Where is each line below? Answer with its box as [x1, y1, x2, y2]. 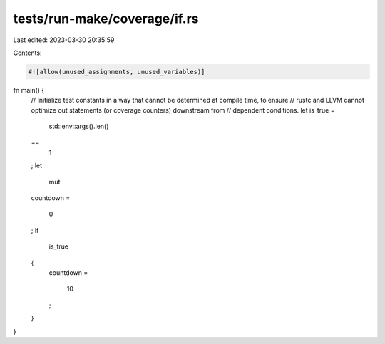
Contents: [13, 48, 42, 57]
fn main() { [13, 85, 45, 94]
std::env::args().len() [48, 122, 109, 131]
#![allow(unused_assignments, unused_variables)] [28, 68, 205, 75]
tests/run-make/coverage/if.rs [13, 11, 199, 26]
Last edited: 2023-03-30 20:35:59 [13, 36, 115, 44]
